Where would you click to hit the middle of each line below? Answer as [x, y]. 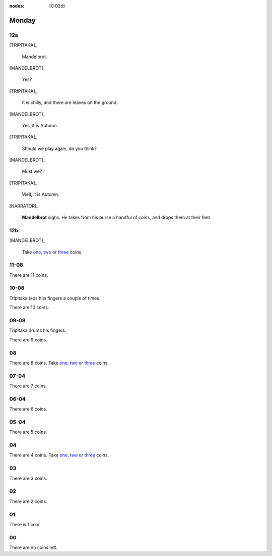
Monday [23, 20]
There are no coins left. [33, 547]
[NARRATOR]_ [24, 206]
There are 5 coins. [28, 432]
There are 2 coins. [28, 501]
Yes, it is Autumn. [40, 125]
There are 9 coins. [28, 340]
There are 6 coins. [28, 409]
